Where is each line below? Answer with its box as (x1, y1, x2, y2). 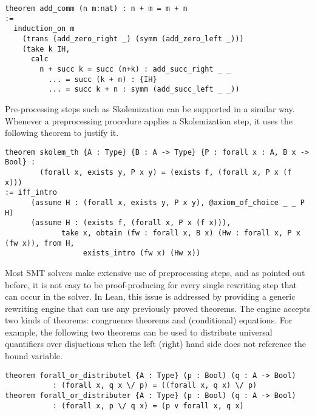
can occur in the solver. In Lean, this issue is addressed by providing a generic (5, 290, 296, 303)
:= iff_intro (5, 188, 57, 197)
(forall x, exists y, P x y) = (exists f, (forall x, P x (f (39, 168, 292, 177)
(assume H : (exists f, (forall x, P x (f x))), (30, 218, 231, 228)
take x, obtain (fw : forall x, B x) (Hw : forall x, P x (61, 228, 300, 237)
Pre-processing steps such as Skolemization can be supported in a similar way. (5, 102, 295, 115)
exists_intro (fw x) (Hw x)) (83, 249, 201, 258)
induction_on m (13, 24, 75, 33)
